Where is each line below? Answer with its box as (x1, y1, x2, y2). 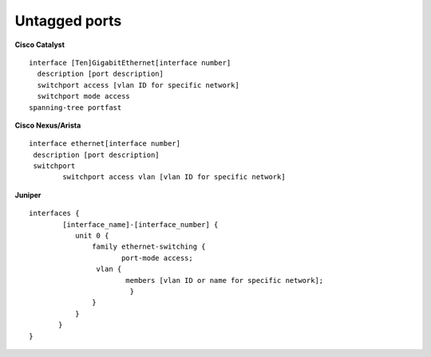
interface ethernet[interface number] (29, 139, 181, 148)
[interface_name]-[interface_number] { (62, 220, 219, 229)
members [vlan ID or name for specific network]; (125, 276, 324, 284)
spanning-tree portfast (29, 103, 122, 112)
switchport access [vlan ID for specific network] (37, 80, 239, 89)
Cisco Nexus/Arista (14, 120, 81, 130)
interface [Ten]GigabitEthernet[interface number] (29, 58, 231, 67)
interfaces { (29, 209, 80, 218)
